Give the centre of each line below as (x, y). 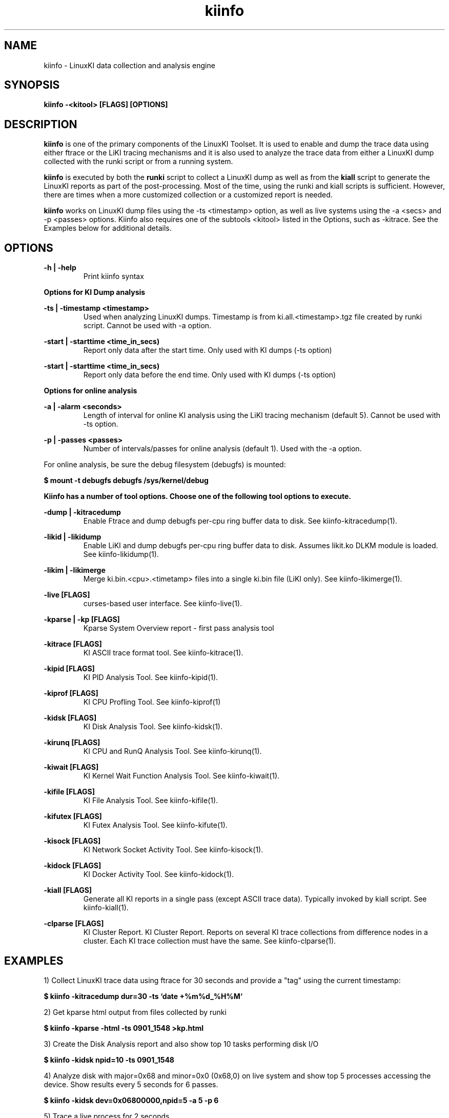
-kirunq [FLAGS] (72, 743)
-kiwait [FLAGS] (71, 767)
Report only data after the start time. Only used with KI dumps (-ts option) (208, 350)
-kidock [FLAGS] (73, 866)
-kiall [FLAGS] (68, 890)
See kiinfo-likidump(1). (121, 554)
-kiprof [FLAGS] (71, 693)
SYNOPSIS (32, 85)
